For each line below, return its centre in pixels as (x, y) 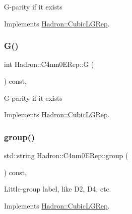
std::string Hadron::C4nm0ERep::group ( (66, 155)
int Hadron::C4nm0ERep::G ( (49, 64)
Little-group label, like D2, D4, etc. (58, 189)
